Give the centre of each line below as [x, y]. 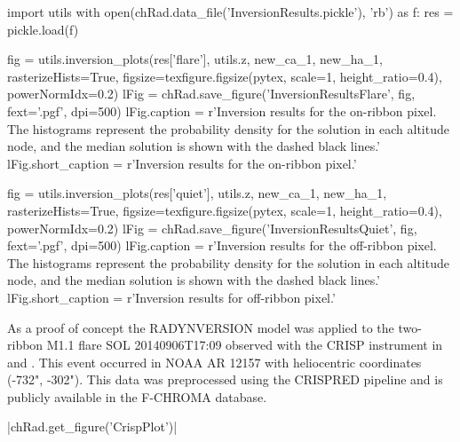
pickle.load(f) [43, 29]
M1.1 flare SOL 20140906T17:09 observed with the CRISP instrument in [245, 345]
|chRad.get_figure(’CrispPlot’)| [92, 426]
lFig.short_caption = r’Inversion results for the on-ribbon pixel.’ [182, 163]
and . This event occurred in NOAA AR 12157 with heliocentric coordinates [214, 362]
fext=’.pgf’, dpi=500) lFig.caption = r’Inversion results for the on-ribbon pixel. [222, 110]
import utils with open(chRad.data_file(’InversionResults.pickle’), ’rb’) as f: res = [230, 12]
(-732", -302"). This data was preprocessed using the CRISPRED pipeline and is [225, 379]
